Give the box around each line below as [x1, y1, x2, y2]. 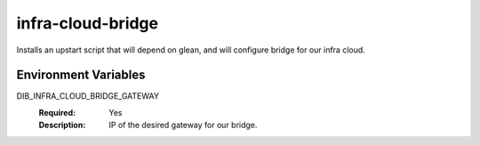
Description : [38, 120, 86, 131]
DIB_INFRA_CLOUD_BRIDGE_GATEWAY [16, 91, 160, 101]
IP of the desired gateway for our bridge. [108, 120, 258, 131]
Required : [38, 107, 76, 117]
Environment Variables [16, 68, 146, 83]
